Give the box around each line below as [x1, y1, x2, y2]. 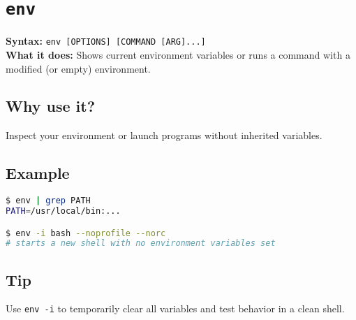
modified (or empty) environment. [6, 61, 151, 75]
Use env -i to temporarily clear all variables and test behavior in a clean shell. [6, 301, 345, 316]
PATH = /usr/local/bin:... [6, 205, 121, 216]
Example [6, 162, 70, 184]
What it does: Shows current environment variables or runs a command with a [6, 47, 350, 61]
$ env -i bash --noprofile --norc [6, 228, 166, 238]
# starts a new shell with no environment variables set [6, 238, 276, 249]
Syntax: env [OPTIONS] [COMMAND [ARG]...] [6, 34, 206, 48]
